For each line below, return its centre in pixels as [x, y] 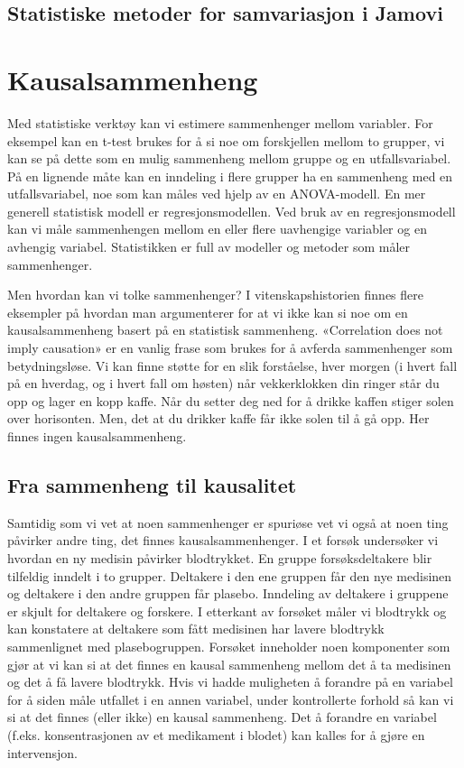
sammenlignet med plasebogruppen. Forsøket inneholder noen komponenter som [229, 646]
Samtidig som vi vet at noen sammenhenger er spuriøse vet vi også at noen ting [228, 522]
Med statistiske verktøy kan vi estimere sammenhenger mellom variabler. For [220, 122]
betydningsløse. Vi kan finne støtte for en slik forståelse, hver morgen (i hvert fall [232, 365]
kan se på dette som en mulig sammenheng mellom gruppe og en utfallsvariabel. [229, 158]
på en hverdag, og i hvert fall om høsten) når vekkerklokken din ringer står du [223, 383]
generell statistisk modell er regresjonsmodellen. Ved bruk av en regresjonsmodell [232, 211]
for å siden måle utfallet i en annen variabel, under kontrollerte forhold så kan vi [231, 699]
